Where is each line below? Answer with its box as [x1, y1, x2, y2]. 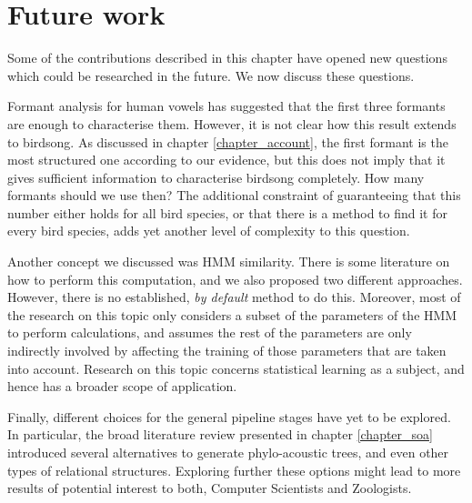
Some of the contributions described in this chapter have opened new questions [7, 48, 447, 67]
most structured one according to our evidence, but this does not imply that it [7, 150, 446, 169]
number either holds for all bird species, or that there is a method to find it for [7, 203, 447, 222]
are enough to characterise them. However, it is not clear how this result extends [7, 114, 457, 133]
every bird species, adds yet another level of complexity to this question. [7, 221, 410, 240]
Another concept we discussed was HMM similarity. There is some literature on [7, 252, 450, 271]
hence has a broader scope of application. [7, 377, 237, 396]
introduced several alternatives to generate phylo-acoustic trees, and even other [7, 443, 449, 461]
